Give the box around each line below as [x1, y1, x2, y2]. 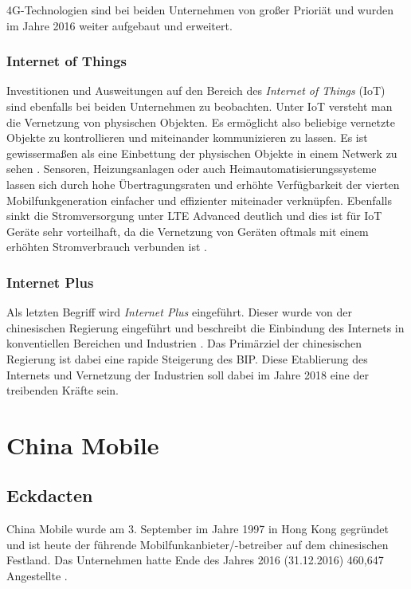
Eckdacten [6, 483, 93, 508]
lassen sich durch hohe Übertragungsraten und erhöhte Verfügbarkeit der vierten [6, 175, 400, 192]
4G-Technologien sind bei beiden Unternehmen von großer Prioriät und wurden [6, 2, 393, 18]
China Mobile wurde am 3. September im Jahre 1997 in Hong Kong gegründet [6, 520, 389, 537]
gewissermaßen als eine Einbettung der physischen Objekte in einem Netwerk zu [6, 144, 397, 161]
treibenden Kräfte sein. [6, 382, 119, 399]
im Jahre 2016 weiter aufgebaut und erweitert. [6, 17, 233, 33]
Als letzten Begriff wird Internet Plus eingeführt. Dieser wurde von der [6, 304, 353, 320]
